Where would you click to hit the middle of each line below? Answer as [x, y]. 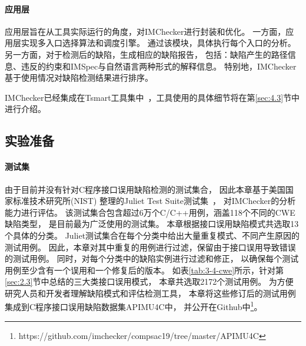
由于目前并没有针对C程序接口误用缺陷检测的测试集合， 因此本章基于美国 [145, 189]
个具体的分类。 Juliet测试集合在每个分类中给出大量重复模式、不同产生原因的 [152, 235]
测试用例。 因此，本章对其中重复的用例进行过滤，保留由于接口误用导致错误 [150, 247]
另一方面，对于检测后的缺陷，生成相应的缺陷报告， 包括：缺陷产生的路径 [146, 54]
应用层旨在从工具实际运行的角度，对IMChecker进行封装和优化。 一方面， [145, 31]
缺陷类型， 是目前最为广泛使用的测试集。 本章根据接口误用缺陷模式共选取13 [152, 224]
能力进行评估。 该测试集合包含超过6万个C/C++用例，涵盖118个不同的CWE [150, 212]
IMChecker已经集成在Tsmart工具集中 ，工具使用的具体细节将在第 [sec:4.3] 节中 [152, 97]
